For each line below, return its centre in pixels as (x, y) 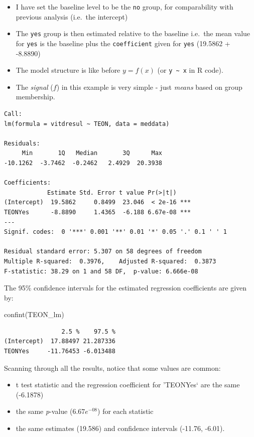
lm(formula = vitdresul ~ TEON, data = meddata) (87, 124)
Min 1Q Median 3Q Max (92, 153)
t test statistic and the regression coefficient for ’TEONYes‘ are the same (128, 385)
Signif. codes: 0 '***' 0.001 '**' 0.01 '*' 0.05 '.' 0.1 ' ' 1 (115, 232)
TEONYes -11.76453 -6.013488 (60, 351)
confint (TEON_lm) (34, 314)
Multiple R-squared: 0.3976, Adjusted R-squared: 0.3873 (110, 261)
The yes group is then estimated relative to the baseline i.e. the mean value (133, 33)
